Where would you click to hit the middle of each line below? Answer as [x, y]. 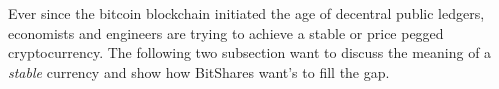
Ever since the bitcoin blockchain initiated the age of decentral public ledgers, [246, 13]
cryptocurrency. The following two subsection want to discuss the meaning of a [250, 52]
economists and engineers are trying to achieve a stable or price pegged [226, 32]
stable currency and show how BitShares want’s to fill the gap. [199, 71]
